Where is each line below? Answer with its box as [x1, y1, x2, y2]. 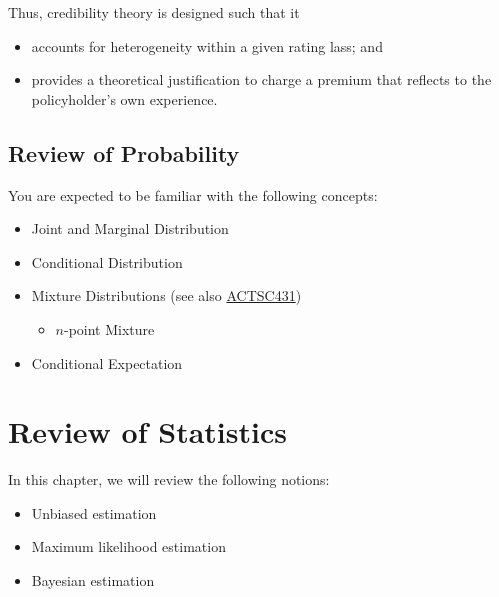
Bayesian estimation [31, 570, 155, 591]
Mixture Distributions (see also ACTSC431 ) [31, 285, 302, 306]
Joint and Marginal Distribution [31, 218, 229, 239]
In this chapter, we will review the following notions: [8, 469, 330, 490]
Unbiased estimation [31, 502, 157, 523]
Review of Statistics [8, 411, 287, 452]
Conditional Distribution [31, 251, 183, 272]
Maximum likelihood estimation [31, 536, 226, 557]
